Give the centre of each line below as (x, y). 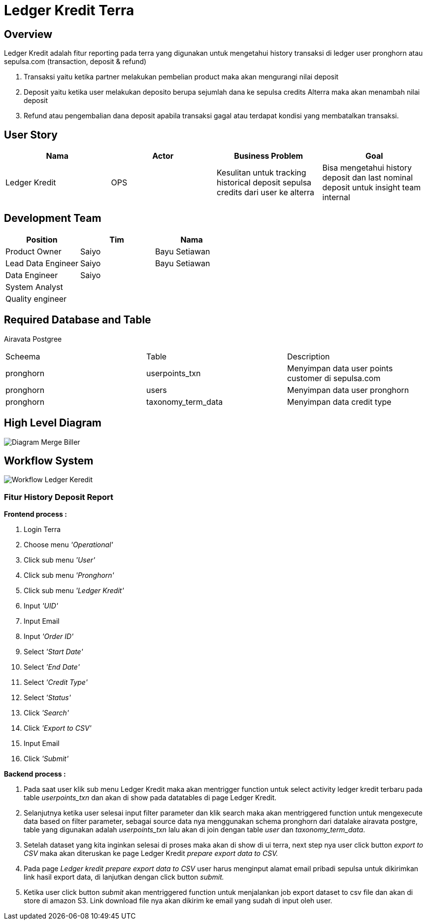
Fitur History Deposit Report (59, 497)
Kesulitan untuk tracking (262, 173)
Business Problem (269, 156)
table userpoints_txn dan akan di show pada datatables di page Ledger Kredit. (150, 798)
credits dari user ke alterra (266, 193)
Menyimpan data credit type (339, 402)
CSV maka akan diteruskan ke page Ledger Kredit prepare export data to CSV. (151, 853)
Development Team (53, 218)
